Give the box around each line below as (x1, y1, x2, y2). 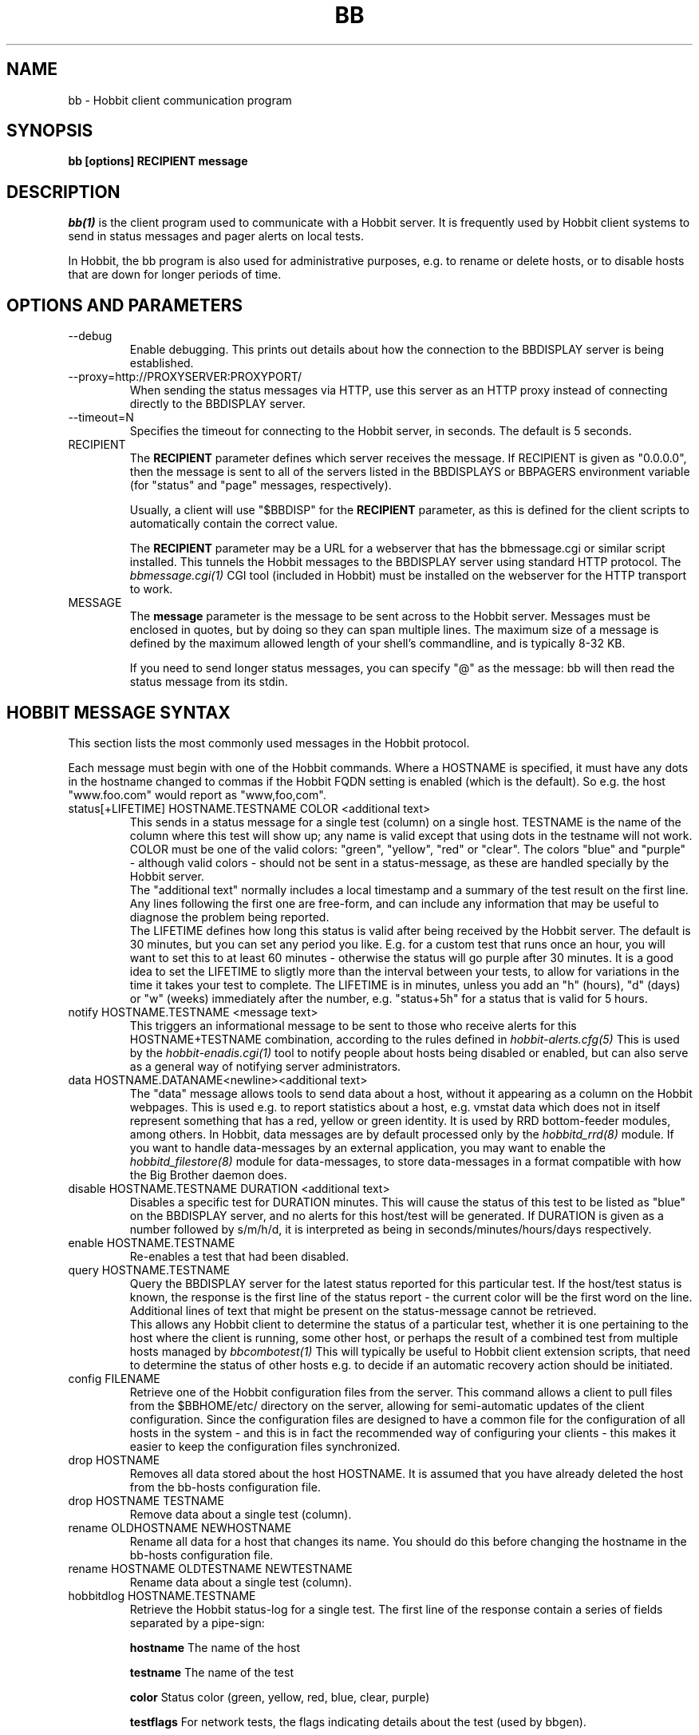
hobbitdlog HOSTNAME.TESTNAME (68, 1588, 256, 1602)
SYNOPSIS (6, 121, 93, 141)
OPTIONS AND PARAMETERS (6, 295, 243, 315)
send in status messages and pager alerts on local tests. (68, 229, 364, 244)
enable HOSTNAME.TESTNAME (68, 1235, 235, 1250)
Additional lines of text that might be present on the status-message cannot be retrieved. (129, 1303, 597, 1317)
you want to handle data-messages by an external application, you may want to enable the (129, 1140, 606, 1155)
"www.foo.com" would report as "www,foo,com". (68, 787, 326, 802)
